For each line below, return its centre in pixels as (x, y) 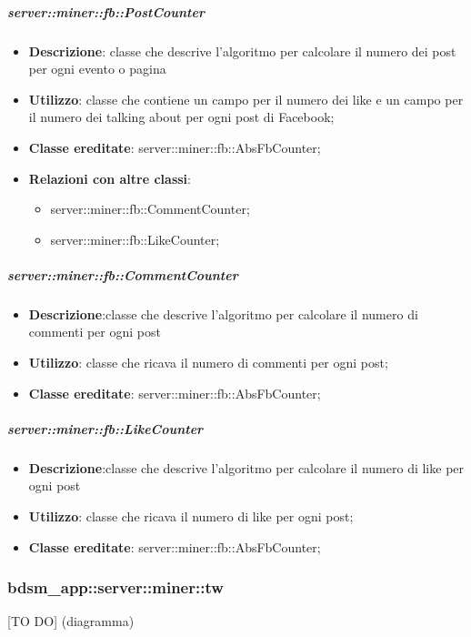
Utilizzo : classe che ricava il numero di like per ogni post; (191, 516)
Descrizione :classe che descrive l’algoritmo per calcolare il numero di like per (246, 467)
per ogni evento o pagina (97, 69)
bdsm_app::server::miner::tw (115, 587)
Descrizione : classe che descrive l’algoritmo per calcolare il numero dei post (242, 51)
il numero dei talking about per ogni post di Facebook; (181, 117)
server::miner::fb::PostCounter (106, 11)
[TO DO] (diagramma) (71, 621)
